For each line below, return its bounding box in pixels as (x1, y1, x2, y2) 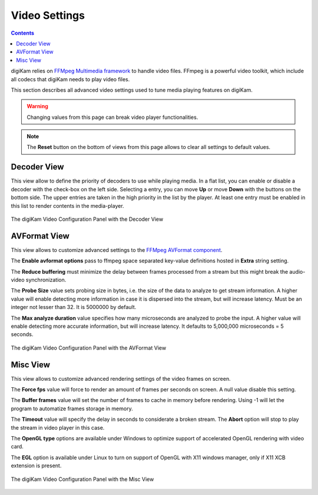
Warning (26, 103, 48, 110)
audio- (289, 268, 306, 275)
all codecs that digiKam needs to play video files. (11, 75, 130, 82)
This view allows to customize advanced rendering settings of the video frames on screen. (11, 375, 231, 382)
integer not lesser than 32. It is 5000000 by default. (11, 304, 137, 311)
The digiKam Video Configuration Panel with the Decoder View (11, 215, 164, 222)
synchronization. (25, 277, 67, 283)
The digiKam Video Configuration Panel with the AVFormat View (11, 344, 167, 351)
